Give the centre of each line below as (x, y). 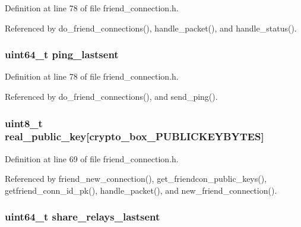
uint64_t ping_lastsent (62, 54)
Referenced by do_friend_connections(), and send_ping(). (111, 96)
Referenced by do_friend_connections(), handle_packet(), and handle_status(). (151, 28)
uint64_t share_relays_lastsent (83, 217)
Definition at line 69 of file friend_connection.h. (92, 158)
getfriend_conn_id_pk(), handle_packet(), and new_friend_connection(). (141, 190)
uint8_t (24, 123)
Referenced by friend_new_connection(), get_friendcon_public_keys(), (136, 179)
